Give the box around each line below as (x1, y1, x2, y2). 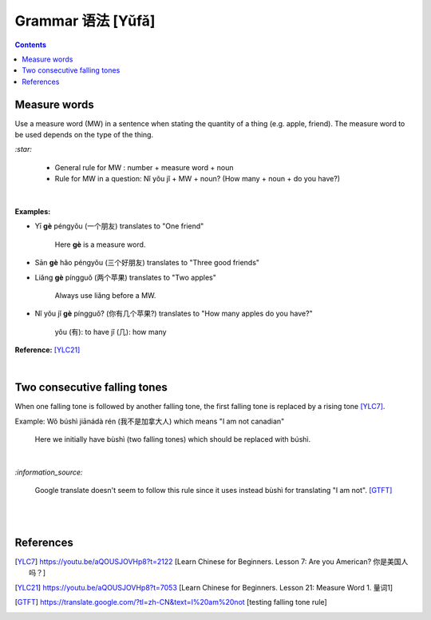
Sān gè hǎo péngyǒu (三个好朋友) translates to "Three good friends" (34, 258, 259, 268)
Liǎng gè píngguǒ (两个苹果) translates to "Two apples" (34, 272, 217, 282)
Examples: (14, 206, 51, 216)
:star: (14, 145, 32, 154)
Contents (14, 40, 47, 50)
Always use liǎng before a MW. (54, 290, 156, 300)
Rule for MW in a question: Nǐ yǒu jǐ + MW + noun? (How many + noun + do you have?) (54, 174, 341, 184)
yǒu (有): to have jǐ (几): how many (54, 327, 167, 336)
